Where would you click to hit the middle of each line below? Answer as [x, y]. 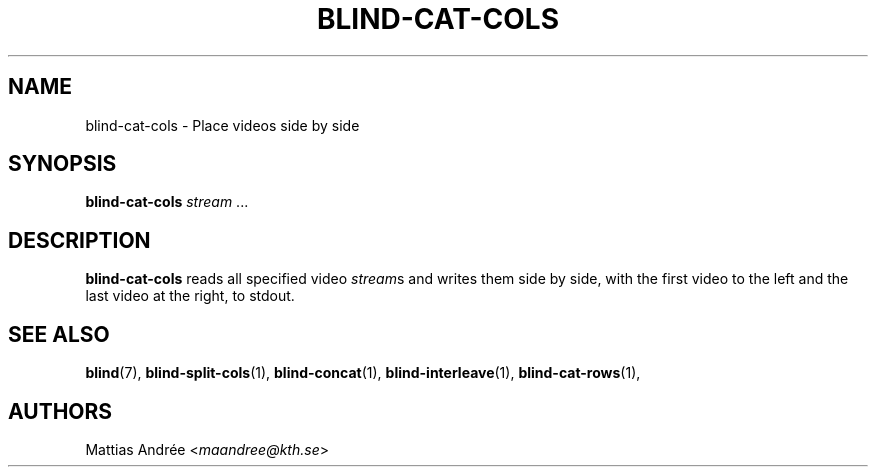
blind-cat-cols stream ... [167, 202]
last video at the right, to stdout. [190, 296]
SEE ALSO [59, 334]
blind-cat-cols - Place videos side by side [222, 125]
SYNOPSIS [62, 164]
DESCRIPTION [79, 240]
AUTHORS [60, 411]
